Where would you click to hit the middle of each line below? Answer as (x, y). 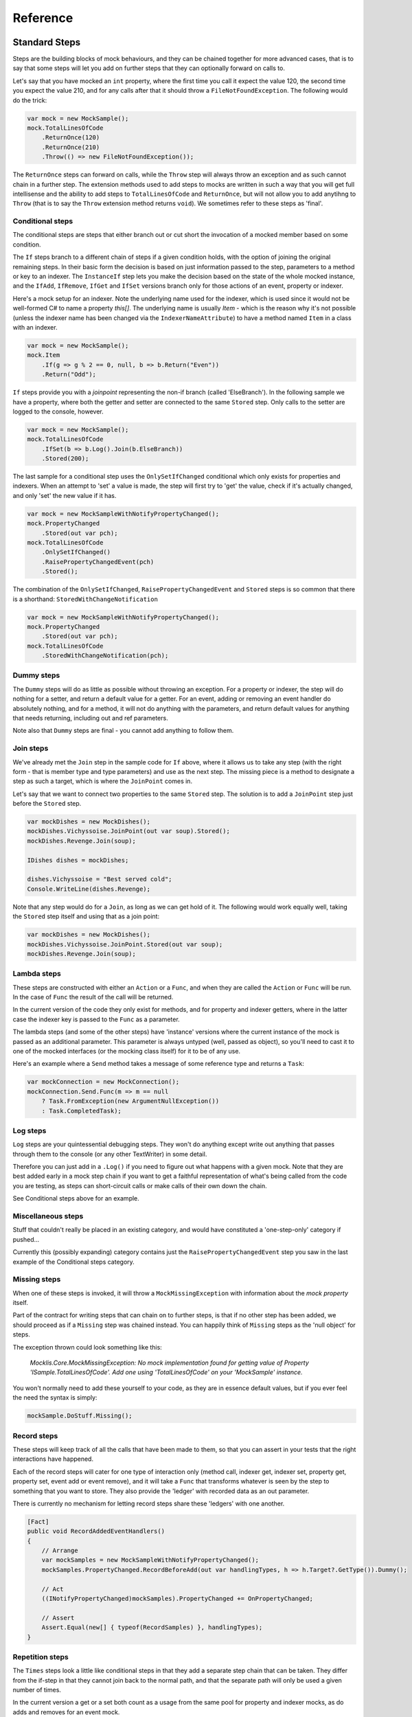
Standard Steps (47, 42)
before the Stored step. (47, 804)
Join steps (31, 749)
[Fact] (38, 1522)
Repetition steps (41, 1657)
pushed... (26, 1239)
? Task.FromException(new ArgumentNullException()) (130, 1101)
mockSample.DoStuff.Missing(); (80, 1416)
